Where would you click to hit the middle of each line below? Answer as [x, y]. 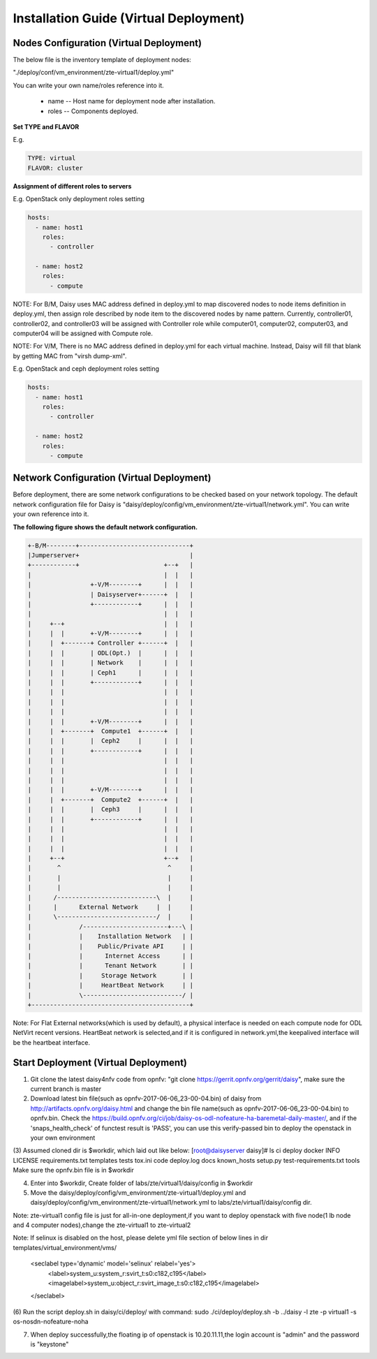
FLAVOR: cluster [56, 168]
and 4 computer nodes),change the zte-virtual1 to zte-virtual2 [102, 1225]
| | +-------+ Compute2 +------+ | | [110, 799]
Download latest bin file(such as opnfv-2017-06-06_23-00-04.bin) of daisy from [146, 1099]
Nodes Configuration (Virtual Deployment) [108, 43]
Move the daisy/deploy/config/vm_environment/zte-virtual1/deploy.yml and [138, 1192]
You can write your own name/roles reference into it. [88, 85]
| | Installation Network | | [110, 936]
